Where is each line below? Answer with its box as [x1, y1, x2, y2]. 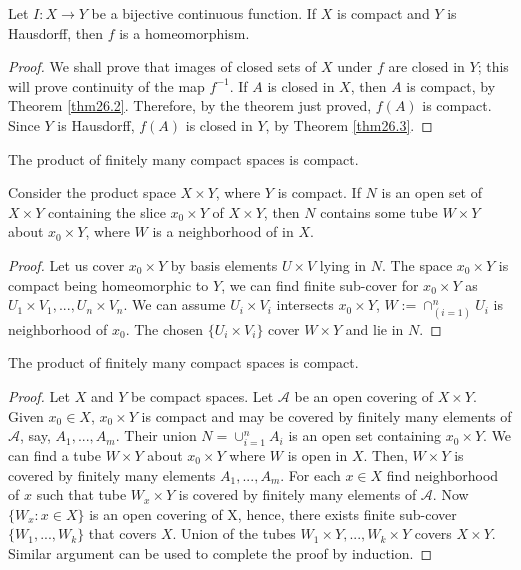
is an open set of [381, 182, 482, 203]
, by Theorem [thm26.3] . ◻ [265, 114, 433, 135]
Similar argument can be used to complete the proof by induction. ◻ [8, 542, 433, 563]
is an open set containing [288, 425, 441, 446]
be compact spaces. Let [130, 386, 274, 407]
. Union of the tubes [172, 523, 296, 544]
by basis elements [170, 254, 278, 275]
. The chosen [125, 318, 204, 339]
